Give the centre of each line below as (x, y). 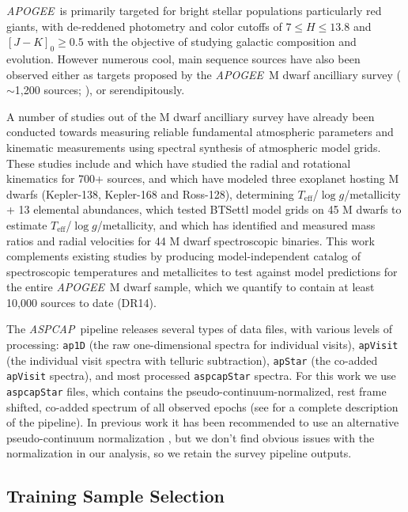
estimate (27, 224)
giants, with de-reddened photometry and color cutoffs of (144, 26)
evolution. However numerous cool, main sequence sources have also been (183, 58)
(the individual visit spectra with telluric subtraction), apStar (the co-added (192, 360)
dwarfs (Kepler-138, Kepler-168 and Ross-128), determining (150, 193)
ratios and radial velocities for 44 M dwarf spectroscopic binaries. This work (191, 240)
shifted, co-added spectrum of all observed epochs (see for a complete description (202, 406)
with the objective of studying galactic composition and (222, 42)
